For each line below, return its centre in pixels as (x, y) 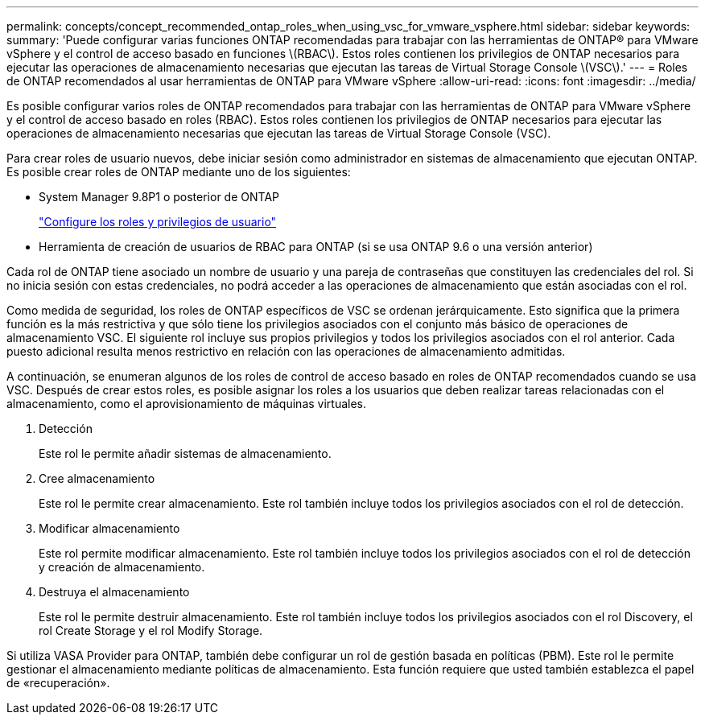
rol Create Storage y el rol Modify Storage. (151, 630)
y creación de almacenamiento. (122, 567)
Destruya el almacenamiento (114, 592)
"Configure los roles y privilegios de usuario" (158, 222)
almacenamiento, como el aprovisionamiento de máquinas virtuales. (187, 404)
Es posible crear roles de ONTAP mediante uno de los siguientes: (179, 172)
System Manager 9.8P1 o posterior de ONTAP (159, 197)
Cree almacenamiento (97, 478)
